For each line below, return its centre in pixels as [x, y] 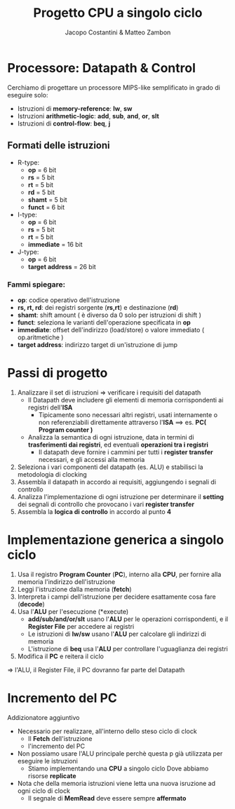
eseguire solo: [28, 95]
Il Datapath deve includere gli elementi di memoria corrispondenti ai [126, 400]
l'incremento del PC [56, 746]
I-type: [27, 215]
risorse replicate [52, 775]
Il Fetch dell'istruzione [60, 738]
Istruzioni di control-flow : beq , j [64, 123]
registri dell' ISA [50, 407]
